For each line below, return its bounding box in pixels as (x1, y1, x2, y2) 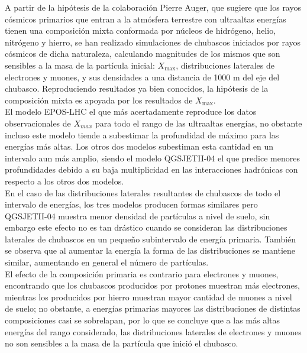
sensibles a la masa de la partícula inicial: (5, 59, 155, 71)
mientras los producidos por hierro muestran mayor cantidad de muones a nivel (5, 290, 292, 303)
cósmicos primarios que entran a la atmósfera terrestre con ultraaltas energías (5, 12, 286, 25)
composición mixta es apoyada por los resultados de (5, 93, 193, 106)
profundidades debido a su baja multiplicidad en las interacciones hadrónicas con (5, 163, 298, 176)
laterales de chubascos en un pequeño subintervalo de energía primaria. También (5, 232, 296, 245)
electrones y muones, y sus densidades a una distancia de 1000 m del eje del (5, 70, 280, 83)
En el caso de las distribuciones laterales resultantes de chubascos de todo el (5, 186, 281, 199)
